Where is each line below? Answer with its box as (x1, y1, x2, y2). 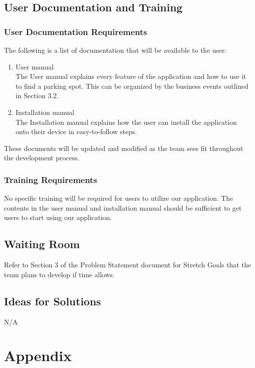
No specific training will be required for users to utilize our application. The (4, 193, 233, 203)
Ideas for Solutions (4, 293, 101, 308)
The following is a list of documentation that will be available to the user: (4, 45, 227, 55)
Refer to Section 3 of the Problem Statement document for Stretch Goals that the (4, 259, 251, 270)
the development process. (4, 152, 80, 163)
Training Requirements (4, 173, 97, 185)
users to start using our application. (4, 212, 112, 222)
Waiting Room (4, 236, 80, 252)
